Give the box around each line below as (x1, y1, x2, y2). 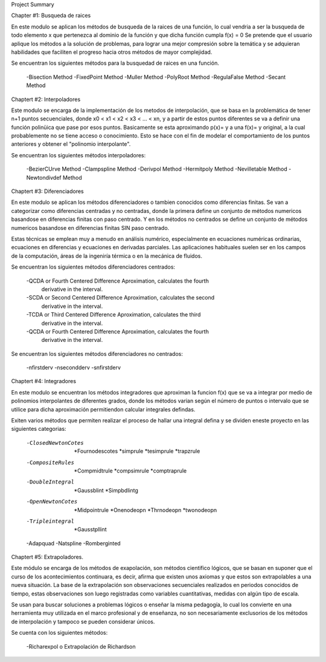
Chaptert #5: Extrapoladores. (11, 554, 84, 561)
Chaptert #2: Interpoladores (11, 96, 81, 103)
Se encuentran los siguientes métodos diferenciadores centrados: (11, 263, 175, 270)
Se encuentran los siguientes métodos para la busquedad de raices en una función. (11, 59, 220, 67)
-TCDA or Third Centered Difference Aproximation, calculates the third (26, 311, 201, 318)
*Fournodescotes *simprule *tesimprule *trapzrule (74, 448, 200, 455)
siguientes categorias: (11, 425, 66, 433)
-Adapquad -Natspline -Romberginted (26, 539, 121, 547)
